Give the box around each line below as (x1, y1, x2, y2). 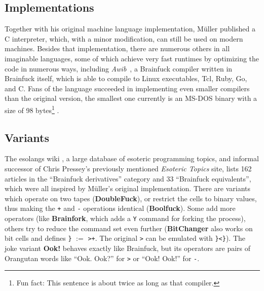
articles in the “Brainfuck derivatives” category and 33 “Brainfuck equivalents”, (5, 173, 251, 184)
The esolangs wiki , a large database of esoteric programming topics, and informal (5, 153, 259, 164)
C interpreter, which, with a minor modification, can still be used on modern (5, 33, 243, 44)
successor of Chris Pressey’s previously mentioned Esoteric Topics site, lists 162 (5, 163, 252, 173)
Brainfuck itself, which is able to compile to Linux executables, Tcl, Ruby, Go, (5, 73, 247, 84)
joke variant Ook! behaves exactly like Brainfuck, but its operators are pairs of (5, 242, 251, 253)
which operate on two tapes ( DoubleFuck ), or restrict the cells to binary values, (5, 193, 257, 203)
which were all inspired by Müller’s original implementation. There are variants (5, 183, 251, 194)
